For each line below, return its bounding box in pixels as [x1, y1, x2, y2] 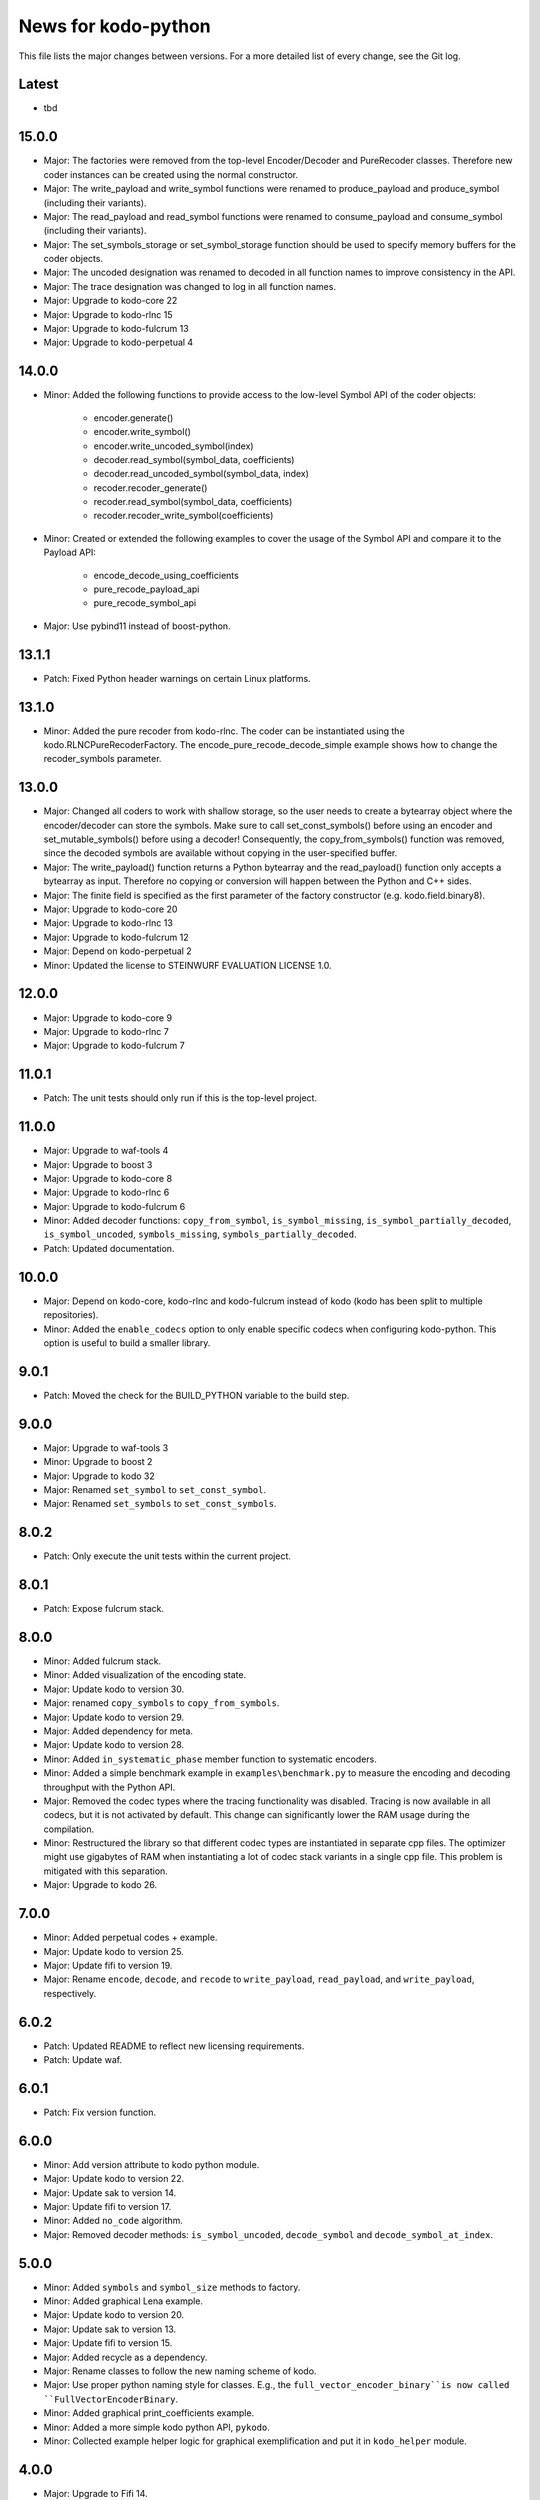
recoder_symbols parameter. [43, 753, 162, 765]
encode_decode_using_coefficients [93, 569, 239, 581]
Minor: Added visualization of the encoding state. [43, 1669, 247, 1681]
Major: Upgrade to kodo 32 [43, 1470, 155, 1482]
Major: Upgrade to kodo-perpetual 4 [43, 336, 194, 349]
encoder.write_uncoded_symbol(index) [93, 440, 254, 452]
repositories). [43, 1309, 99, 1321]
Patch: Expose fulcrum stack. [43, 1603, 165, 1615]
